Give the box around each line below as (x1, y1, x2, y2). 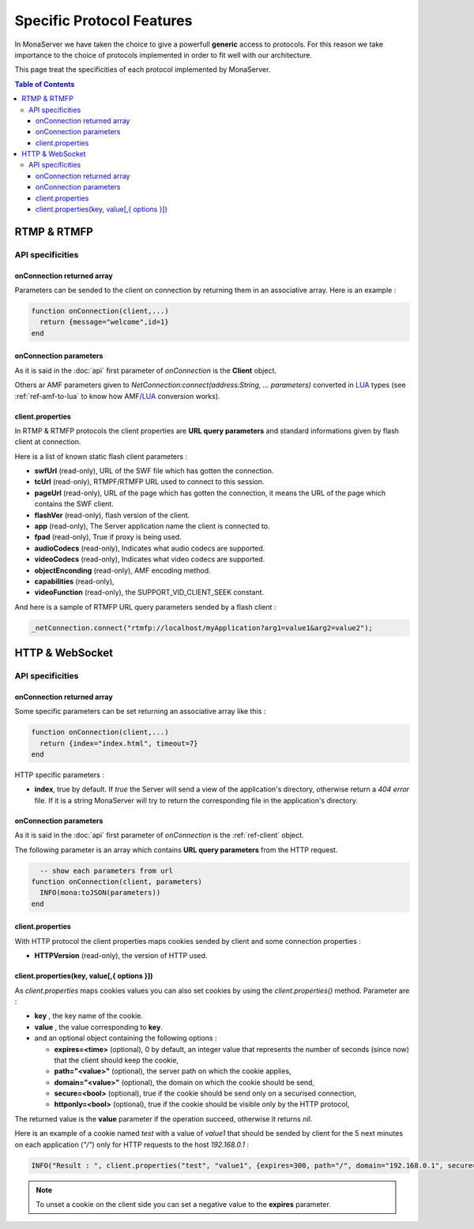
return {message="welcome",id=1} (39, 318, 169, 327)
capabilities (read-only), (34, 577, 115, 586)
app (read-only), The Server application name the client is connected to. (34, 521, 270, 531)
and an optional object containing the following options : (34, 1033, 217, 1043)
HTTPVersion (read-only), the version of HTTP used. (34, 951, 208, 960)
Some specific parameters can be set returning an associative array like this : (14, 707, 266, 716)
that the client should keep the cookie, (54, 1055, 179, 1065)
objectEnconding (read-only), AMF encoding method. (34, 566, 211, 575)
